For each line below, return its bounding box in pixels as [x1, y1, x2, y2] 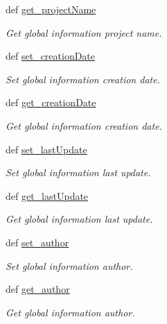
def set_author [6, 235, 69, 249]
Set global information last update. [6, 165, 151, 180]
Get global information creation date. [6, 118, 162, 133]
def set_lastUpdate [6, 142, 87, 156]
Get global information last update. [6, 212, 153, 226]
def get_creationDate [6, 95, 96, 110]
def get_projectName [6, 2, 96, 16]
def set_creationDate [6, 49, 96, 63]
